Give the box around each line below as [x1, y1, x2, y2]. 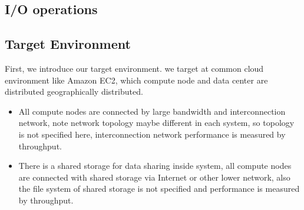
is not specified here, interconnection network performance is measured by [18, 128, 286, 140]
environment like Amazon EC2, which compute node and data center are [5, 74, 268, 86]
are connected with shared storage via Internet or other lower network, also [18, 171, 290, 183]
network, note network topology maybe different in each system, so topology [18, 116, 295, 129]
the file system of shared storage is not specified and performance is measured [18, 182, 300, 195]
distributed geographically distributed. [5, 85, 143, 98]
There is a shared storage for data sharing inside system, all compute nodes [18, 159, 292, 172]
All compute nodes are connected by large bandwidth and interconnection [18, 105, 286, 117]
